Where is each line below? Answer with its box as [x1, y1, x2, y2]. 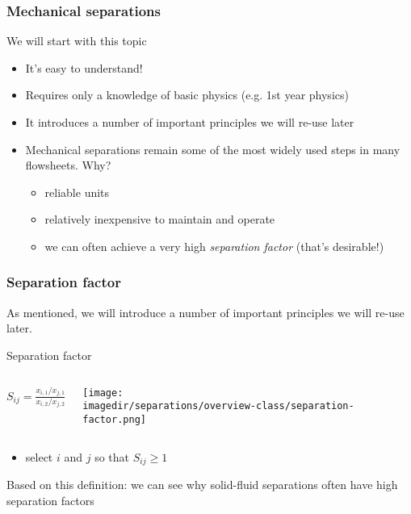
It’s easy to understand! [25, 59, 143, 76]
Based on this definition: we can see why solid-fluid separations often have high [6, 475, 398, 492]
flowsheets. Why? [25, 157, 111, 173]
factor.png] [82, 413, 146, 425]
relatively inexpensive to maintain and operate [44, 211, 275, 228]
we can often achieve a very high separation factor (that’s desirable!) [44, 237, 384, 254]
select [25, 448, 53, 465]
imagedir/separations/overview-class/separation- [82, 400, 354, 412]
